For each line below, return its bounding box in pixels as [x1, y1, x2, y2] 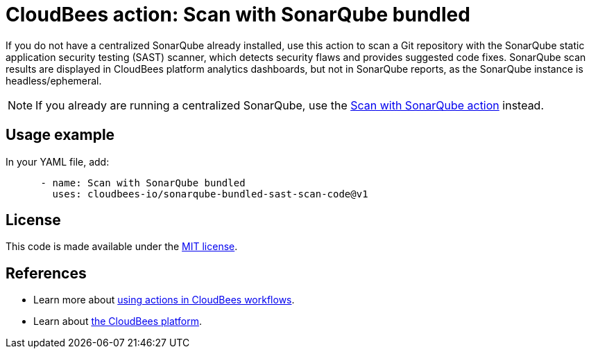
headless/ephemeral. [6, 74, 102, 87]
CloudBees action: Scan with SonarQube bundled [6, 3, 470, 26]
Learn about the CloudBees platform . [33, 315, 203, 328]
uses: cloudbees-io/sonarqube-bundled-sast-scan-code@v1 [52, 188, 368, 200]
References [6, 264, 87, 282]
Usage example [6, 126, 115, 144]
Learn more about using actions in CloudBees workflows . [33, 294, 295, 306]
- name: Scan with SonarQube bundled [40, 177, 246, 188]
